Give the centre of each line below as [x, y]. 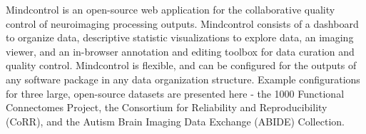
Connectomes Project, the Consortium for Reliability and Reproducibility [167, 107]
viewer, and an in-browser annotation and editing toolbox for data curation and [180, 51]
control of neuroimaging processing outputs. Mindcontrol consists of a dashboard [182, 23]
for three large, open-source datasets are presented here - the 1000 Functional [175, 93]
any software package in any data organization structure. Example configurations [183, 79]
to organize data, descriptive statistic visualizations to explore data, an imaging [180, 37]
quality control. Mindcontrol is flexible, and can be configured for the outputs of [181, 65]
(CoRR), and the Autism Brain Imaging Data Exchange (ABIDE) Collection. [175, 121]
